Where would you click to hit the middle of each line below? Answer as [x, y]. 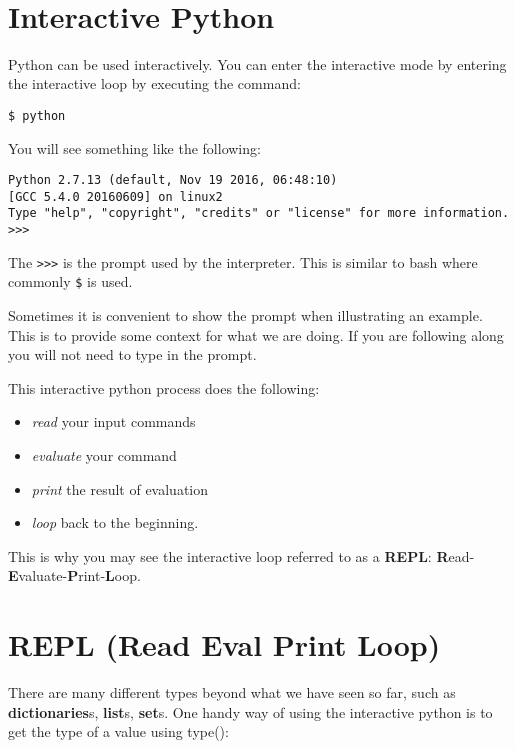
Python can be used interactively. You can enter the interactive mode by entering [257, 63]
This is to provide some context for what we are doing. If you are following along [256, 334]
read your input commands [113, 421]
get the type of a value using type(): [118, 731]
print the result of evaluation [120, 488]
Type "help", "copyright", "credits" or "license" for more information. [259, 213]
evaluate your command [104, 455]
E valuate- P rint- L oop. [74, 575]
